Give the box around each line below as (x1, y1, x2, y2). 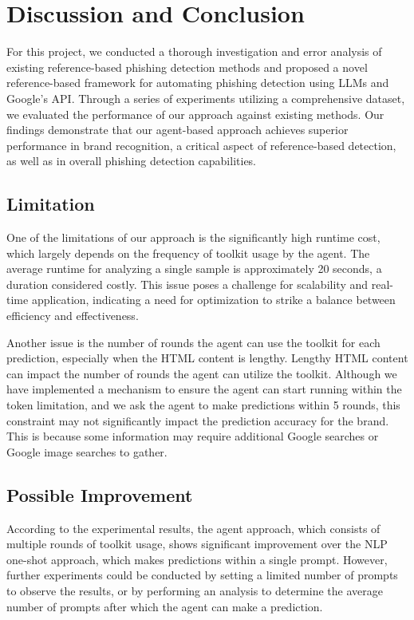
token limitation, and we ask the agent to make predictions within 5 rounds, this (6, 397, 400, 413)
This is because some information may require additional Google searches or (6, 428, 379, 444)
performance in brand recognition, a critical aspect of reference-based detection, (6, 136, 396, 153)
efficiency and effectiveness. (6, 307, 139, 324)
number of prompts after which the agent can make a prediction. (6, 598, 323, 614)
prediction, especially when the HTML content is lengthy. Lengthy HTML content (6, 349, 408, 366)
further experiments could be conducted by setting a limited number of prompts (6, 567, 398, 583)
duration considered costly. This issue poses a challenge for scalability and (6, 275, 369, 292)
